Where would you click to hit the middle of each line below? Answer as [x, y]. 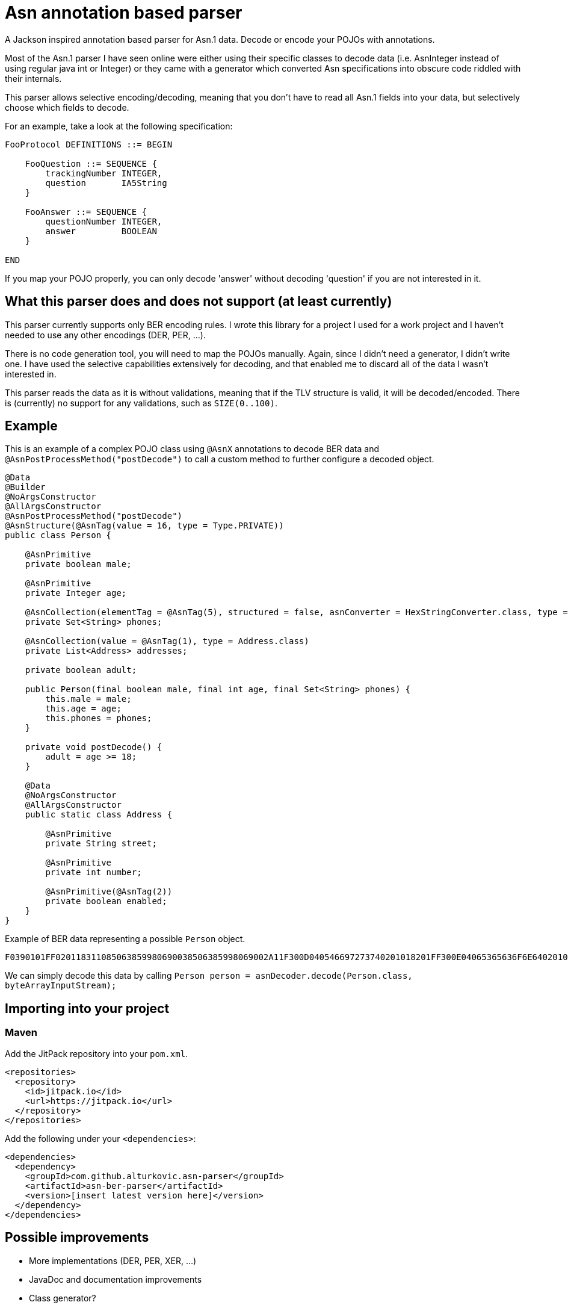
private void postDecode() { [94, 747]
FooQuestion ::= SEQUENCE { [91, 163]
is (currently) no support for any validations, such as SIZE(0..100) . [141, 403]
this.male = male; [88, 699]
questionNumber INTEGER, [104, 221]
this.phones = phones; [99, 718]
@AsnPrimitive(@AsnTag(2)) [109, 892]
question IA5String [106, 183]
